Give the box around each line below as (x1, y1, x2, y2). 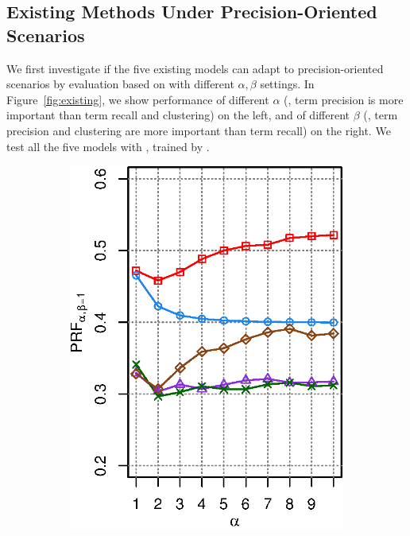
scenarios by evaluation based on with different (6, 76, 234, 92)
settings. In (260, 76, 315, 92)
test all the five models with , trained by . (6, 138, 210, 154)
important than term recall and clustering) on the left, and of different (6, 107, 350, 123)
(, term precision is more (284, 91, 404, 107)
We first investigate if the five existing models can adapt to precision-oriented (6, 60, 384, 76)
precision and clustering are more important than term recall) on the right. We (6, 122, 391, 138)
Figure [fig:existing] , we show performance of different (6, 91, 269, 107)
